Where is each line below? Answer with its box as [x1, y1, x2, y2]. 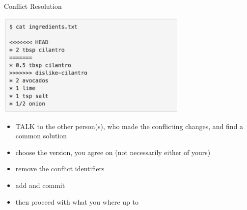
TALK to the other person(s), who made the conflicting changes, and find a [15, 121, 244, 131]
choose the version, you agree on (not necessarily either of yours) [15, 147, 211, 157]
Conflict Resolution [4, 1, 62, 11]
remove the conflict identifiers [15, 163, 105, 174]
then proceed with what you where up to [15, 196, 138, 207]
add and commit [15, 180, 65, 190]
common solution [15, 131, 67, 141]
